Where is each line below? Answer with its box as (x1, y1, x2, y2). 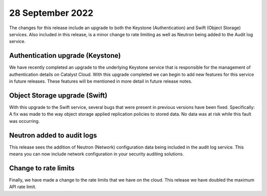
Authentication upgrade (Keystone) (9, 51, 121, 60)
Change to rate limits (9, 164, 75, 172)
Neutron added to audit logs (9, 131, 97, 140)
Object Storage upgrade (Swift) (9, 91, 108, 99)
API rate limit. (9, 184, 37, 190)
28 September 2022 (9, 7, 93, 18)
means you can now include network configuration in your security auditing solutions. (9, 151, 184, 157)
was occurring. (9, 118, 40, 124)
